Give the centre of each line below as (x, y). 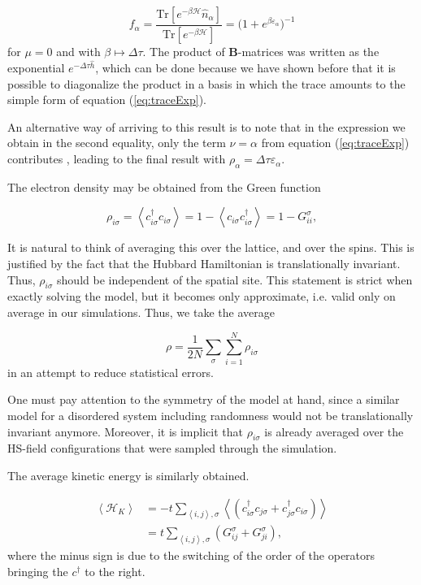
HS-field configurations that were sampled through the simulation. (172, 448)
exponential (36, 68)
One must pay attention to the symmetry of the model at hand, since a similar (204, 399)
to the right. (115, 571)
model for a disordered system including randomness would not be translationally (210, 415)
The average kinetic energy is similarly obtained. (128, 475)
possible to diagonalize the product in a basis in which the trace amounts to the (206, 83)
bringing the (38, 571)
